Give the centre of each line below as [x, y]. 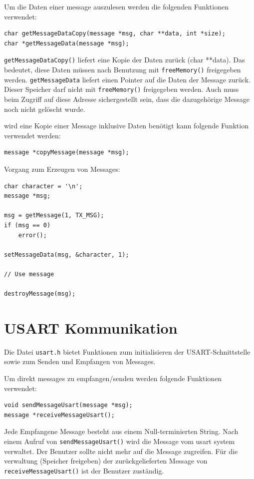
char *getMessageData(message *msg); [67, 43]
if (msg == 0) [27, 225]
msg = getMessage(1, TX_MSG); [54, 216]
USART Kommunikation [91, 327]
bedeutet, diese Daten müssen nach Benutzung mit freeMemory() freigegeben [123, 70]
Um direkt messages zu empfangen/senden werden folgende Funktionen [113, 378]
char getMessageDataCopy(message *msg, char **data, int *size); [115, 34]
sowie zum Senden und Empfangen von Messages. [80, 361]
